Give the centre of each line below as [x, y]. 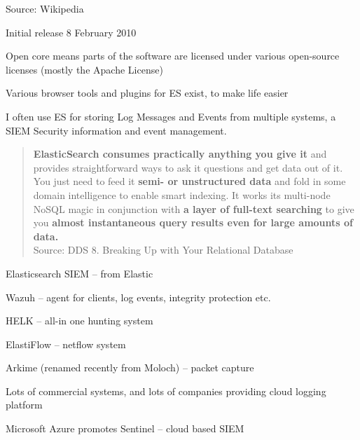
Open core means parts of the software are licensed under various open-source [173, 56]
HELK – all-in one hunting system [79, 321]
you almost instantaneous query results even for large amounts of [193, 222]
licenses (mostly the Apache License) [84, 69]
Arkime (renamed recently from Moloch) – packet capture [130, 367]
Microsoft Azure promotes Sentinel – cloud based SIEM [125, 428]
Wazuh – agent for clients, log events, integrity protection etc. [138, 297]
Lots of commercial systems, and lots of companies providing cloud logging [166, 391]
